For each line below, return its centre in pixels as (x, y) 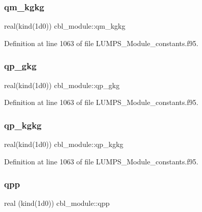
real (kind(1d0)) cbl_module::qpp (57, 203)
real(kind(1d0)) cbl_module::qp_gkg (62, 85)
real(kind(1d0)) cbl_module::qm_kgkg (65, 26)
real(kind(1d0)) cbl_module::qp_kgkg (64, 144)
